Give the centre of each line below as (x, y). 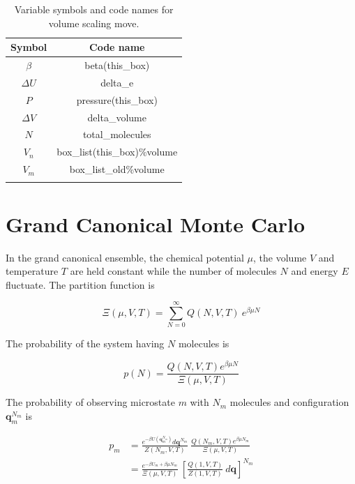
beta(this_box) (117, 65)
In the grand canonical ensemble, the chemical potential (125, 257)
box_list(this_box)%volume (117, 152)
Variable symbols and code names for (94, 9)
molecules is (204, 343)
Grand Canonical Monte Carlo (155, 224)
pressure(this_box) (117, 99)
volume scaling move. (94, 23)
